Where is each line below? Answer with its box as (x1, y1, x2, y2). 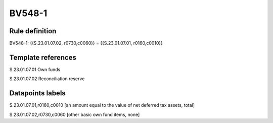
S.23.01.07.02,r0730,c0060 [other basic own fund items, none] (9, 111, 140, 117)
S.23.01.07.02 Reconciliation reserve (9, 76, 85, 82)
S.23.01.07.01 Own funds (9, 66, 61, 73)
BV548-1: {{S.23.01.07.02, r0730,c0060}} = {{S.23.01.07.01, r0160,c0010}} (9, 40, 163, 46)
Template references (9, 53, 77, 61)
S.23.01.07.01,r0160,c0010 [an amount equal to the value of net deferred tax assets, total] (9, 102, 195, 108)
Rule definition (9, 27, 57, 35)
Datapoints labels (9, 89, 66, 98)
